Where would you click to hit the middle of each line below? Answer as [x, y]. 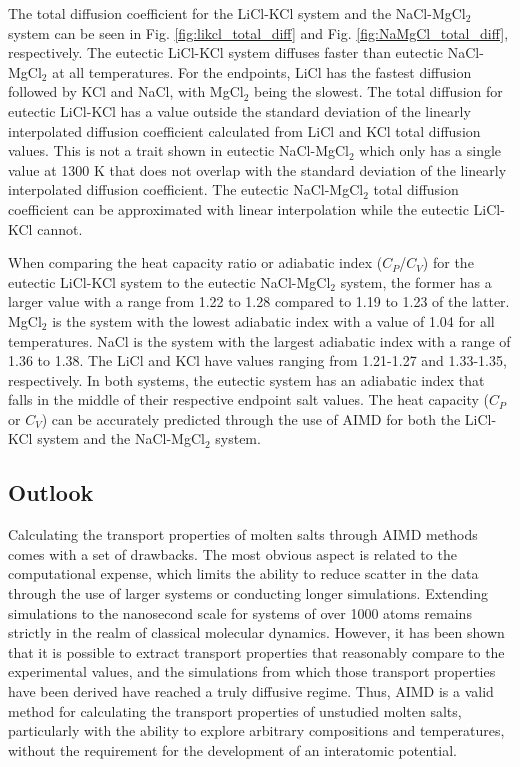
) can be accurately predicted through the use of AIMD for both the [251, 418]
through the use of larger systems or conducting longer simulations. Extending [248, 593]
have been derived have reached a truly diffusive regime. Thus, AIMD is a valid [251, 691]
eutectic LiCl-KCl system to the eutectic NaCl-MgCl [169, 281]
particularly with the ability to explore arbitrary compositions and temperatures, [256, 730]
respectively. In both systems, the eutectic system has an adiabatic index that [246, 379]
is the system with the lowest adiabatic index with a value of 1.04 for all [273, 320]
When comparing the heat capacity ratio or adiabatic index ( [195, 262]
